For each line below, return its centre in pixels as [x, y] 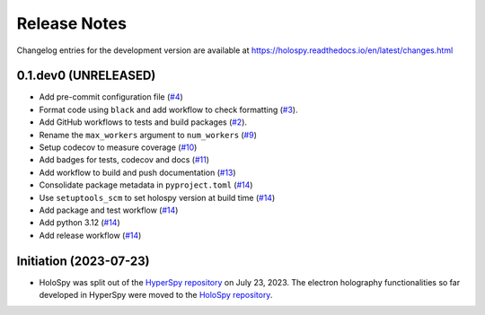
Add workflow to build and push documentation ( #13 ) [138, 172]
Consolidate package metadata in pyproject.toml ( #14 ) [146, 185]
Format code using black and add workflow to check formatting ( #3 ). [168, 109]
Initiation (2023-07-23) [83, 261]
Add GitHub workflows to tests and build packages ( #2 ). [143, 122]
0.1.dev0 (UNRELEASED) [86, 76]
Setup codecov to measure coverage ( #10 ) [118, 147]
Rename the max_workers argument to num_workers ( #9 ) [148, 135]
